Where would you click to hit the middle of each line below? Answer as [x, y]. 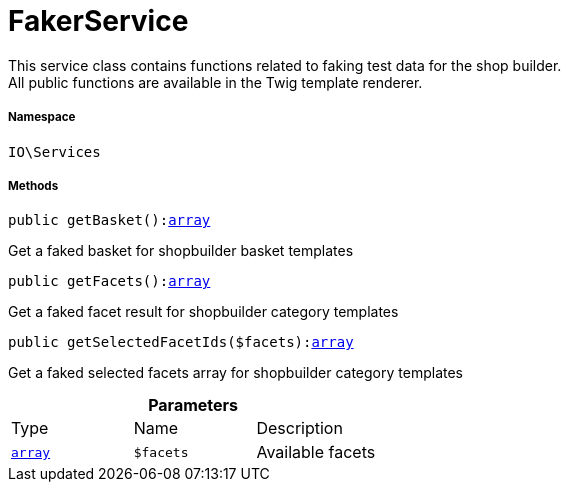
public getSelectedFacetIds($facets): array [181, 342]
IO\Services [54, 151]
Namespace [42, 117]
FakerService [98, 21]
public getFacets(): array [109, 281]
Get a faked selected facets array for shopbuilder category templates [235, 373]
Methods [33, 185]
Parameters [193, 405]
